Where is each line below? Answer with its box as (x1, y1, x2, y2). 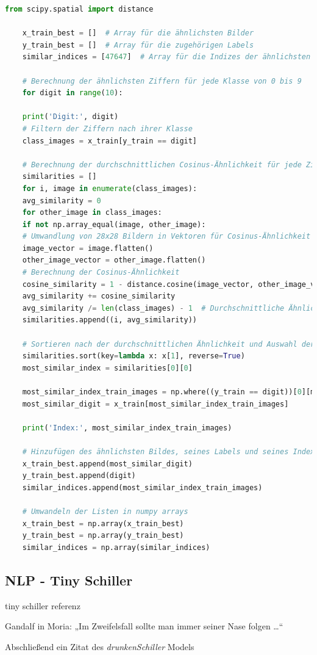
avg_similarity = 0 (22, 196, 101, 205)
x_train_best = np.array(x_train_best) (22, 519, 184, 528)
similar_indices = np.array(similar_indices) (22, 543, 210, 552)
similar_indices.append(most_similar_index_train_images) (22, 483, 263, 492)
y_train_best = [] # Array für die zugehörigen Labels (22, 40, 254, 49)
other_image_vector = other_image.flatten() (22, 256, 206, 265)
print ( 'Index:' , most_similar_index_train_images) (22, 423, 232, 432)
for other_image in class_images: (22, 208, 162, 217)
